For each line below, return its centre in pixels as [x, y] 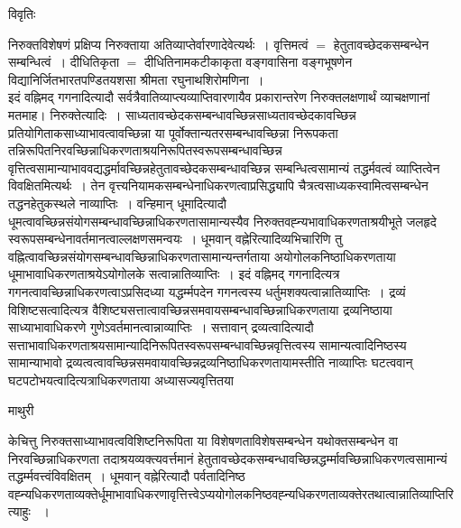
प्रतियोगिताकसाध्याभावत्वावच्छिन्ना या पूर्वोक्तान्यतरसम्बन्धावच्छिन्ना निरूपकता [173, 132]
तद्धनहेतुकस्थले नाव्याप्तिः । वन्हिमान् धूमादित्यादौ [117, 203]
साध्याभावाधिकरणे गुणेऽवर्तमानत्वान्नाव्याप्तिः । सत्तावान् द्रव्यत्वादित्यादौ [161, 327]
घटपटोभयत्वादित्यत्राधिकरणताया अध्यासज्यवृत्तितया [121, 380]
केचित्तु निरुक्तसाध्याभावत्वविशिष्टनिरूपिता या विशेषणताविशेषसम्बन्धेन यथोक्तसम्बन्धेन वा [203, 441]
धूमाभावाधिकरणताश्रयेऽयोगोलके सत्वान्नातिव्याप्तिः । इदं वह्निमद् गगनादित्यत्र [174, 274]
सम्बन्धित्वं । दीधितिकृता [64, 62]
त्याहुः [19, 511]
